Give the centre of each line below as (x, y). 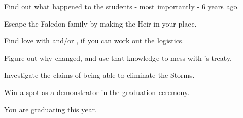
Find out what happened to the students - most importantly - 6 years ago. (122, 6)
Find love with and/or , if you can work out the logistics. (94, 41)
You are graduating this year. (50, 109)
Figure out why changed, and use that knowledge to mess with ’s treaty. (118, 57)
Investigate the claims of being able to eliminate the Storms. (99, 75)
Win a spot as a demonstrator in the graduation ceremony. (97, 92)
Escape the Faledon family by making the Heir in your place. (100, 23)
